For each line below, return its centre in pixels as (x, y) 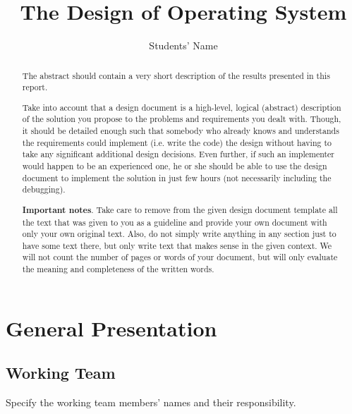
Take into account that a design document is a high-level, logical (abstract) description (182, 107)
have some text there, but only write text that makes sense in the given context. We (177, 245)
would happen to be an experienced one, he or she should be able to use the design (175, 166)
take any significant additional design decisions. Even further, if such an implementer (178, 154)
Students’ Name (183, 45)
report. (35, 87)
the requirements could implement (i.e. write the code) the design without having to (177, 142)
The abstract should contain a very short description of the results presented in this (176, 75)
